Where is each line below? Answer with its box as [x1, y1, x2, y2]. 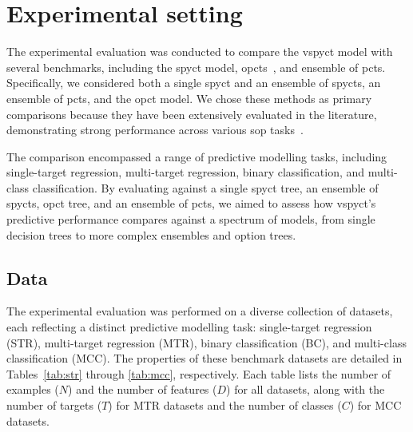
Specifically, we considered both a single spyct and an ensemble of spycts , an [6, 74, 381, 91]
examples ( [6, 381, 59, 398]
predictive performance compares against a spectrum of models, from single [6, 211, 375, 228]
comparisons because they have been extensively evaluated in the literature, [6, 105, 377, 122]
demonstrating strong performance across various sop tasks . [6, 121, 304, 138]
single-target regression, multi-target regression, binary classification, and [6, 164, 365, 180]
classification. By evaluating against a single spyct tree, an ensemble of [32, 179, 379, 196]
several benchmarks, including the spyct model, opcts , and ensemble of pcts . [6, 58, 386, 75]
